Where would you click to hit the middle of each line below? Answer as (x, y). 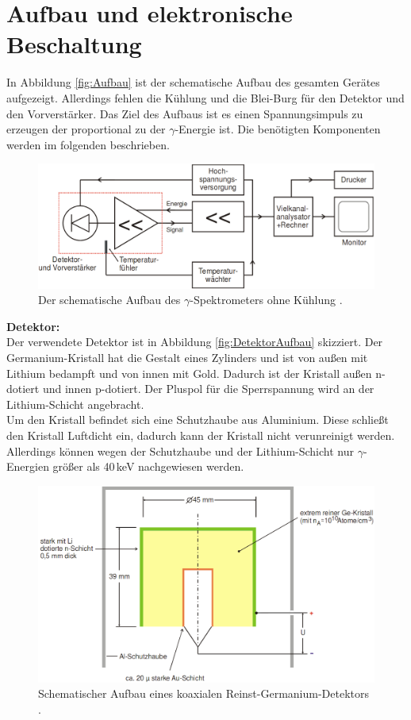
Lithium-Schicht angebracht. (75, 404)
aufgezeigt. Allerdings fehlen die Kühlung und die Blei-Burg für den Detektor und (205, 97)
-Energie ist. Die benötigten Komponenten (278, 129)
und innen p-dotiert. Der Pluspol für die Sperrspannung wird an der (208, 389)
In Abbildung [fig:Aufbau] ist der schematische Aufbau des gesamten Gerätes (193, 82)
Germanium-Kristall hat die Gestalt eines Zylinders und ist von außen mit (187, 357)
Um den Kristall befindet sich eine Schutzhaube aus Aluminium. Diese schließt (198, 420)
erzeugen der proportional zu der (86, 129)
